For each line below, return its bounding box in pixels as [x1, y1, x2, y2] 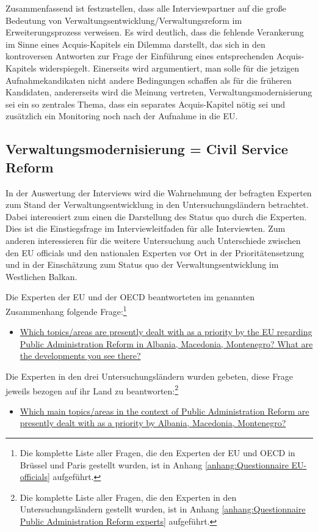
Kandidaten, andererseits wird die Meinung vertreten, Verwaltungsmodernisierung [5, 86, 313, 98]
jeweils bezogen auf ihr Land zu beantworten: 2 [5, 382, 179, 397]
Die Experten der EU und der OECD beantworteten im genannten [5, 290, 255, 303]
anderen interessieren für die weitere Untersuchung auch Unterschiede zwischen [5, 234, 301, 246]
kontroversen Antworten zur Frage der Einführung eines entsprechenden [5, 50, 274, 62]
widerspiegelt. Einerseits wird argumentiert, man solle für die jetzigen [39, 61, 300, 74]
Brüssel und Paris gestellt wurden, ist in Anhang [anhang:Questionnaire [20, 458, 289, 471]
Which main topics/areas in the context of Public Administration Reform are [20, 404, 309, 417]
